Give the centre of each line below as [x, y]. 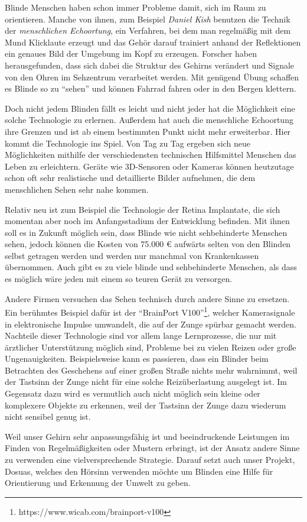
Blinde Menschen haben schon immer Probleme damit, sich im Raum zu [135, 7]
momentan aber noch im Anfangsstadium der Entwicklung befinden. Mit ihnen [147, 221]
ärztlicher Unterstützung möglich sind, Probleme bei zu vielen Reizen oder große [151, 347]
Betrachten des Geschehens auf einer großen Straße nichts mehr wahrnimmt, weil [151, 370]
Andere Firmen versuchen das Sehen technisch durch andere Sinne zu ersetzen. [147, 298]
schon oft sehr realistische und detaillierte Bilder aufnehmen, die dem [130, 178]
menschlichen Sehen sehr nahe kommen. [77, 189]
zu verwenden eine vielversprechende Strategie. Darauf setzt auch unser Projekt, [150, 460]
